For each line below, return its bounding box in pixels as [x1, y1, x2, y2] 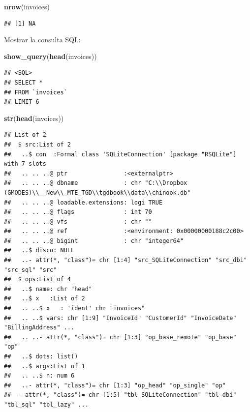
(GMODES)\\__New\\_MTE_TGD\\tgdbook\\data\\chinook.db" [4, 189, 191, 196]
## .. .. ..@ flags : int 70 [4, 208, 152, 216]
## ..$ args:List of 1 [4, 362, 85, 370]
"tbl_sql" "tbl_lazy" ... [4, 401, 89, 408]
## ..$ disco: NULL [4, 247, 75, 254]
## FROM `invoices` [4, 88, 67, 96]
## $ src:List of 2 [4, 141, 71, 148]
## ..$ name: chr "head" [4, 285, 92, 293]
